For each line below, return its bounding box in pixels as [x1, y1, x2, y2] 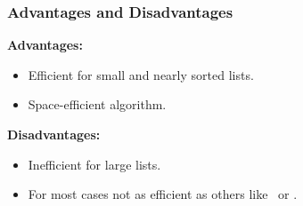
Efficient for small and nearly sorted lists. [28, 65, 254, 83]
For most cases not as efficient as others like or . [28, 185, 298, 203]
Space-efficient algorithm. [28, 95, 167, 114]
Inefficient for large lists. [28, 154, 161, 173]
